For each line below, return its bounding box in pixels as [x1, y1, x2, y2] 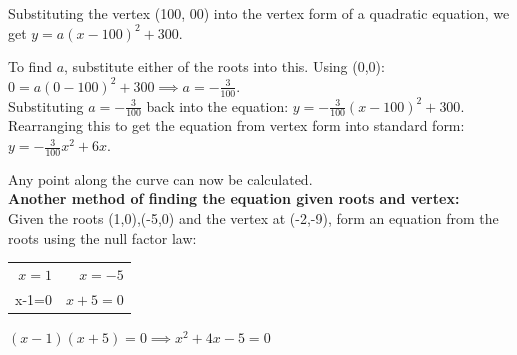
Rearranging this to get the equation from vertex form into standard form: [8, 115, 465, 136]
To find [8, 56, 52, 77]
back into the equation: [146, 95, 289, 116]
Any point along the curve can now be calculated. [8, 168, 313, 189]
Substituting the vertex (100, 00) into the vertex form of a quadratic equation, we [8, 3, 510, 23]
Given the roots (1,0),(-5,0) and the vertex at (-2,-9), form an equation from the [8, 208, 499, 229]
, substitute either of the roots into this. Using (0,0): [64, 56, 385, 77]
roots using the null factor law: [8, 227, 197, 248]
